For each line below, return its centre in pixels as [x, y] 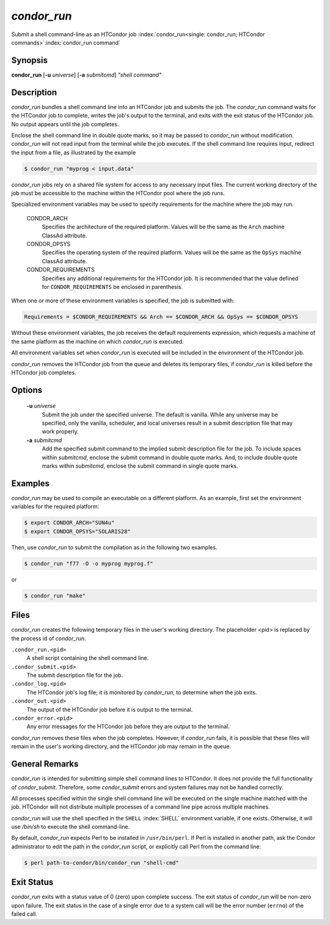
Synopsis [30, 60]
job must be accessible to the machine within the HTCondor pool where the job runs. [118, 193]
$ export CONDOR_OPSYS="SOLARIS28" [77, 531]
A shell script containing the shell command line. [88, 658]
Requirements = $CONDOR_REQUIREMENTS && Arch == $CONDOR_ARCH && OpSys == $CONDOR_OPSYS [161, 317]
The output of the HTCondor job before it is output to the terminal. [110, 710]
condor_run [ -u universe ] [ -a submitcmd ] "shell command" [86, 75]
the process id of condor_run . [49, 638]
